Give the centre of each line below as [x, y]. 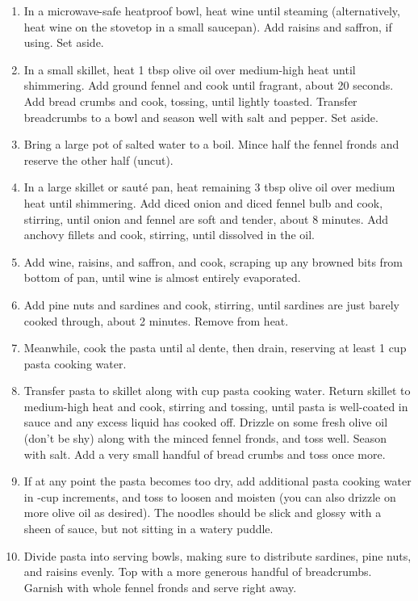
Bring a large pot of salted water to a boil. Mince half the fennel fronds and [211, 144]
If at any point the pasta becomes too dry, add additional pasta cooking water [217, 481]
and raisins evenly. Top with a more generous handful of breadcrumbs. [198, 572]
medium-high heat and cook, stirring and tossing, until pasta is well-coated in [216, 406]
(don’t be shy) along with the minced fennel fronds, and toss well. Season [205, 438]
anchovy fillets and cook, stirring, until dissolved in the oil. [169, 235]
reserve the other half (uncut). [98, 160]
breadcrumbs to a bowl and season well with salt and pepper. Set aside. [201, 117]
